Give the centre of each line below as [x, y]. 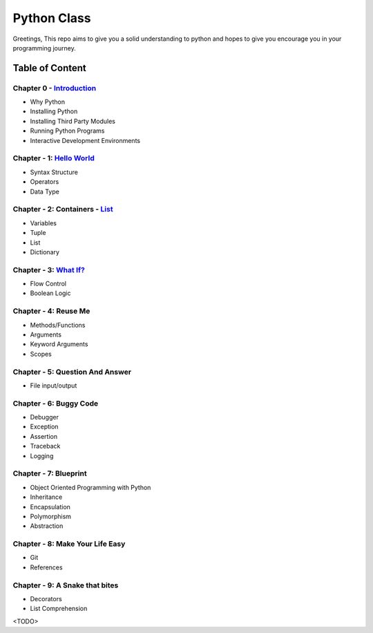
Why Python [48, 102]
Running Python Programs [67, 131]
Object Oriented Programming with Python [90, 487]
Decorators [46, 598]
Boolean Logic [50, 293]
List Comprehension [59, 609]
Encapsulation [50, 507]
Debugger [44, 417]
